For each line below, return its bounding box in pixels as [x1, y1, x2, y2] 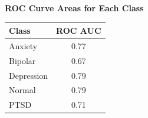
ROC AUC [56, 24, 101, 37]
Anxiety [9, 39, 38, 52]
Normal [9, 84, 36, 96]
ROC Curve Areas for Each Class [5, 2, 144, 14]
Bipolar [9, 54, 36, 66]
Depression [9, 69, 48, 81]
